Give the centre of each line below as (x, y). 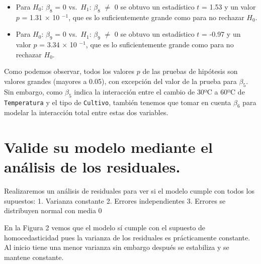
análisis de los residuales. (92, 167)
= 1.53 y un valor (229, 7)
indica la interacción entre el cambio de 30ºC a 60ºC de (159, 91)
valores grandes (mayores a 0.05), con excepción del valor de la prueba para (120, 81)
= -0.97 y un (221, 34)
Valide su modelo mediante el (108, 147)
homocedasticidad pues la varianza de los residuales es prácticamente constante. (127, 237)
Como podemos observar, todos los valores (69, 71)
